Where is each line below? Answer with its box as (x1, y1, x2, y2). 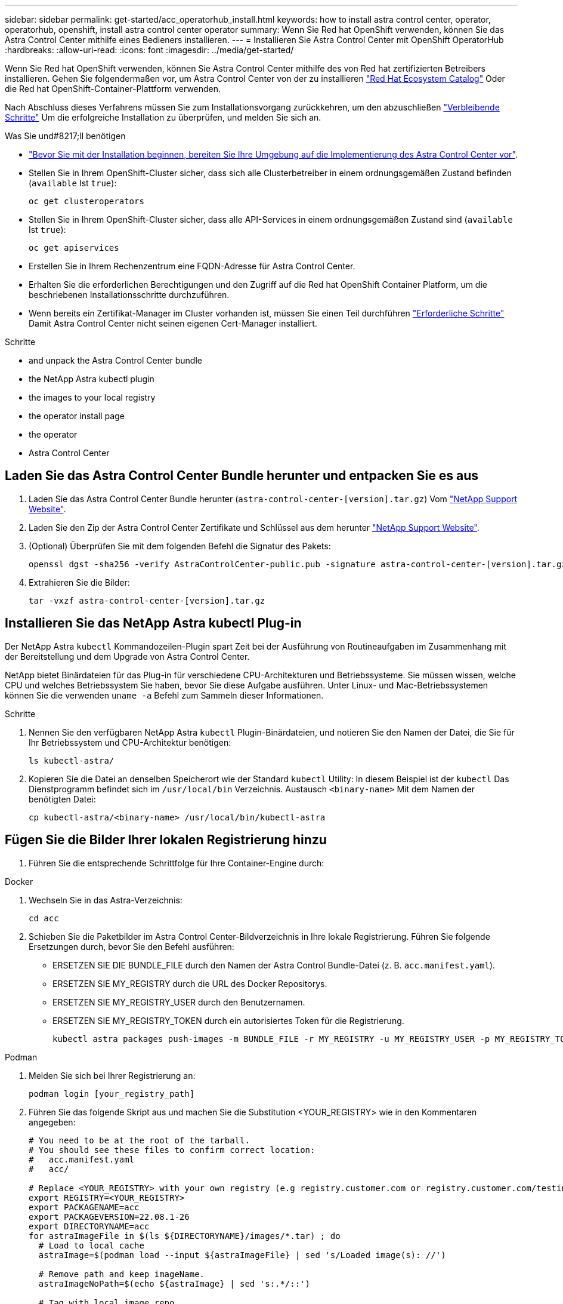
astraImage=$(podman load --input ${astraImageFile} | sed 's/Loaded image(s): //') (38, 1250, 446, 1260)
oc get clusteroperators (29, 196, 144, 206)
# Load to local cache (38, 1240, 144, 1250)
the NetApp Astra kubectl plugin (29, 374, 154, 384)
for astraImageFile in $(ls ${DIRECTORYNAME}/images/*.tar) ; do (29, 1231, 341, 1241)
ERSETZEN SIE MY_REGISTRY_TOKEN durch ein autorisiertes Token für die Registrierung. (52, 1015, 404, 1026)
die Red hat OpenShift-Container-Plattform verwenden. (5, 84, 221, 94)
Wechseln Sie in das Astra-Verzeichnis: (29, 894, 182, 905)
